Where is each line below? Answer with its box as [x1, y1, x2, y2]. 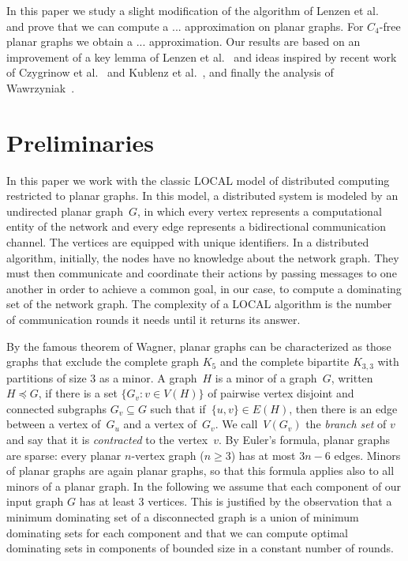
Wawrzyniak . [6, 79, 75, 96]
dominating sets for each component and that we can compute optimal [6, 524, 349, 540]
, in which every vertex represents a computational [137, 202, 382, 219]
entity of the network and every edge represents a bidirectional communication [6, 218, 386, 235]
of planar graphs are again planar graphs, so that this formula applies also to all [6, 462, 395, 479]
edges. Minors [334, 446, 401, 463]
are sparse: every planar [6, 446, 122, 463]
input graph [6, 493, 64, 510]
